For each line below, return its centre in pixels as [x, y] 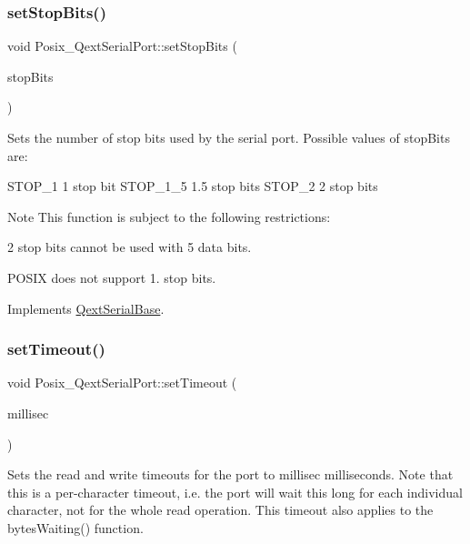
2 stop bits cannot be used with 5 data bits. [130, 247]
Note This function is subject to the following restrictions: [169, 216]
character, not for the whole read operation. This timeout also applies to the [220, 510]
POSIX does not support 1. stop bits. [112, 277]
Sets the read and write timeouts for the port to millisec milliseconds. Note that [230, 474]
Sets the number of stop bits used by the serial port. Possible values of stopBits [229, 137]
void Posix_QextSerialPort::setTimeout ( [122, 383]
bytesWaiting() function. [75, 527]
